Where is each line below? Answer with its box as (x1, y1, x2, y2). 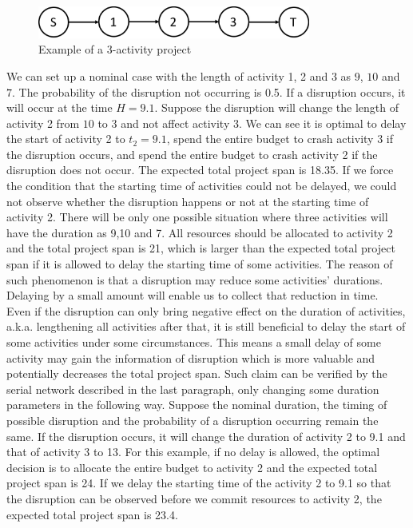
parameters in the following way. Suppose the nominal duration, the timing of (6, 396, 387, 413)
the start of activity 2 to (6, 130, 125, 147)
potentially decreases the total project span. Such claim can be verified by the (6, 365, 387, 382)
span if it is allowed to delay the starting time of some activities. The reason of (6, 256, 393, 272)
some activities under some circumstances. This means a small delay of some (6, 334, 381, 351)
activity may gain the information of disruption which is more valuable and (6, 349, 375, 366)
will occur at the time (6, 99, 113, 116)
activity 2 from (6, 114, 80, 131)
